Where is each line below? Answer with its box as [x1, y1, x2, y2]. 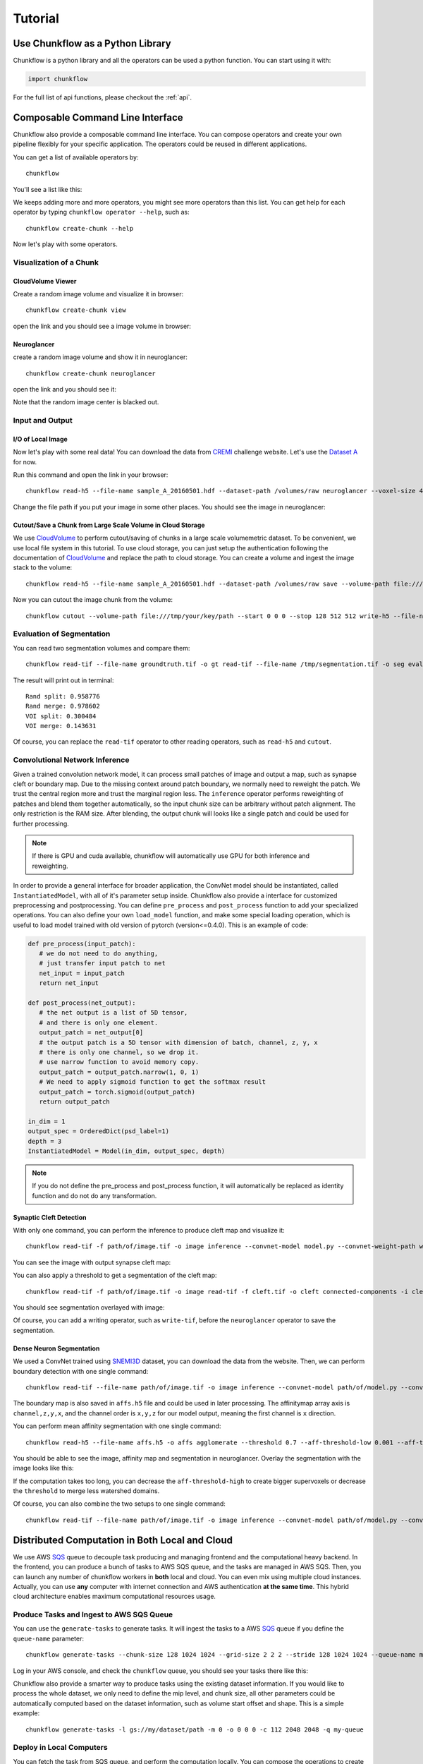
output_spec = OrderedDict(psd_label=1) [27, 1128, 169, 1135]
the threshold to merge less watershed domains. [13, 1487, 160, 1495]
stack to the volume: [13, 563, 73, 572]
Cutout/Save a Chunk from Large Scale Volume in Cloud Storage [13, 521, 205, 529]
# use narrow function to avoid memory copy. [39, 1058, 200, 1066]
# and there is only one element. [39, 1018, 159, 1027]
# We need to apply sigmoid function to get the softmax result [39, 1078, 266, 1086]
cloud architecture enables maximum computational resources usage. [13, 1592, 216, 1601]
